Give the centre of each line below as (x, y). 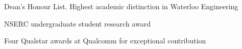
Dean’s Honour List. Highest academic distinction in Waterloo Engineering (121, 6)
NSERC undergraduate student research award (77, 23)
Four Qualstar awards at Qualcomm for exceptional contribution (105, 41)
